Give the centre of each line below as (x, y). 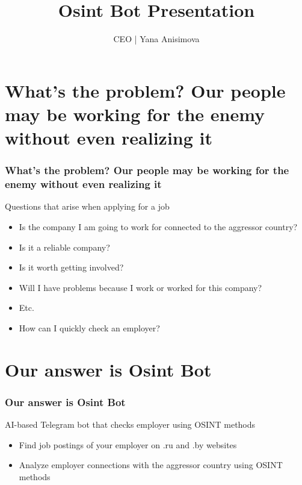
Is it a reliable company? (64, 247)
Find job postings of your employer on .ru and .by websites (128, 444)
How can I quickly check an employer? (89, 327)
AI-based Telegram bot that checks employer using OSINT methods (130, 424)
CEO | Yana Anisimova (156, 39)
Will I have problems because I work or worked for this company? (140, 287)
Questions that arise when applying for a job (87, 206)
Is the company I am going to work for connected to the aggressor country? (158, 227)
